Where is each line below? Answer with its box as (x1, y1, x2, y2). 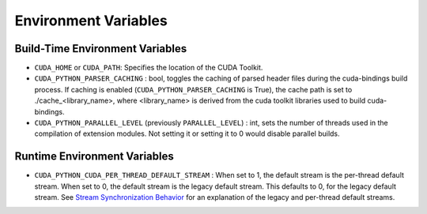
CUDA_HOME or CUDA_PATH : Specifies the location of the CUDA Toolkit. (34, 63, 263, 73)
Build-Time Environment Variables (14, 42, 187, 55)
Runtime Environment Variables (14, 150, 174, 163)
